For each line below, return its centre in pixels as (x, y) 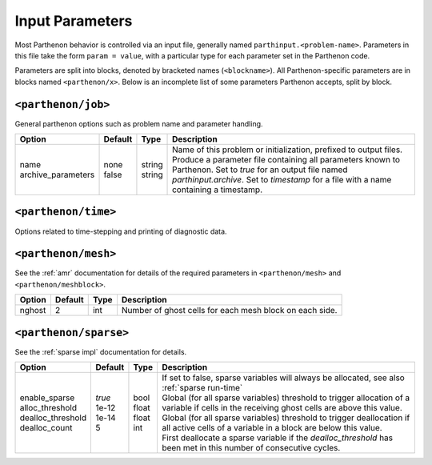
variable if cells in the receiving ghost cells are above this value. (282, 408)
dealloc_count (46, 428)
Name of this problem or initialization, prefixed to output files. (288, 150)
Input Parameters (74, 21)
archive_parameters (57, 174)
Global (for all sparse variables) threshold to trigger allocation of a (286, 398)
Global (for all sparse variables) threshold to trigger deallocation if (286, 418)
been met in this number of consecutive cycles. (251, 448)
